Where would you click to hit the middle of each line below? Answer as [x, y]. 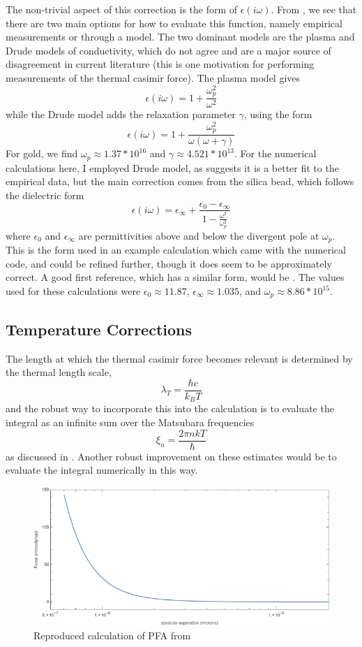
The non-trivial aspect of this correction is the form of [122, 9]
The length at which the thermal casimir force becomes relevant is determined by [179, 358]
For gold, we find [42, 153]
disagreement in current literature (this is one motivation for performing [160, 64]
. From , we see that [314, 9]
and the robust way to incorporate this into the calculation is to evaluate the [170, 408]
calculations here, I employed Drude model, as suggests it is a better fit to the [172, 167]
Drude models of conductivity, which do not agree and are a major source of [168, 50]
